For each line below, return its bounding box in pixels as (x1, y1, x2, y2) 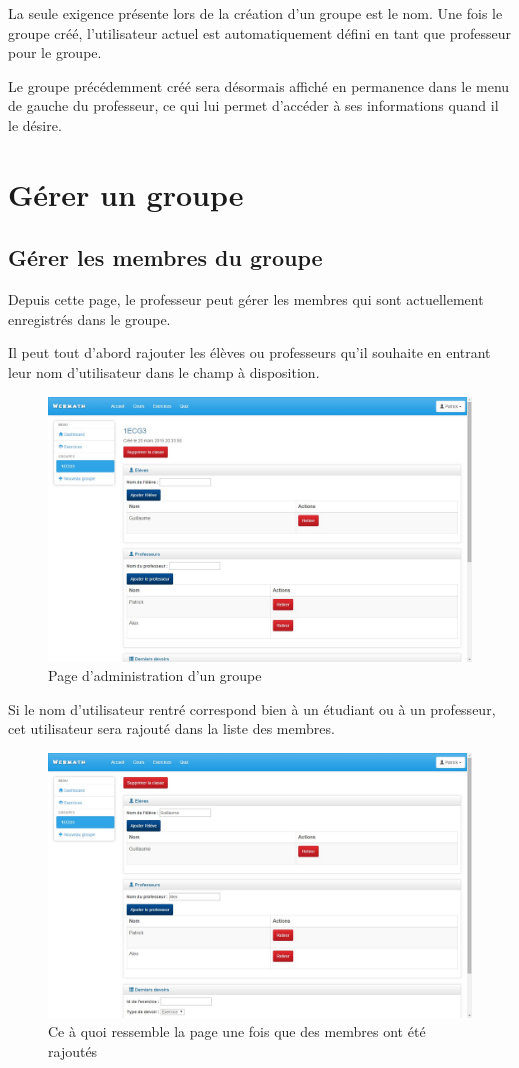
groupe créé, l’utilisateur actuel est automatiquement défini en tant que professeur (8, 22, 511, 43)
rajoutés (48, 1041, 98, 1062)
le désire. (8, 114, 62, 135)
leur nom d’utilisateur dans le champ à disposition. (8, 361, 320, 382)
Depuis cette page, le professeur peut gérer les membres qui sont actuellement (8, 289, 484, 310)
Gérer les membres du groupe (8, 242, 323, 273)
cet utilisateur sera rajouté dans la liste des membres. (8, 718, 335, 739)
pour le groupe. (8, 42, 102, 63)
